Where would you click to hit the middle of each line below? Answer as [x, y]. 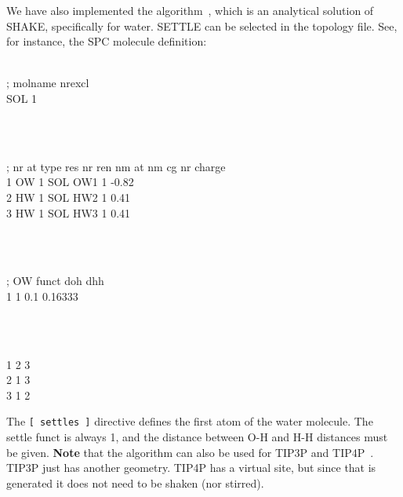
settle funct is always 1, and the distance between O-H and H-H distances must [197, 437]
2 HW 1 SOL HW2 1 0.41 [69, 197]
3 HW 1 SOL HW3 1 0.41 [69, 212]
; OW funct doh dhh [55, 281]
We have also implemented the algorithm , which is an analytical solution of [190, 10]
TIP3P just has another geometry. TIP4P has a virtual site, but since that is [191, 468]
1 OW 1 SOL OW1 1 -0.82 [70, 182]
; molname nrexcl [48, 83]
